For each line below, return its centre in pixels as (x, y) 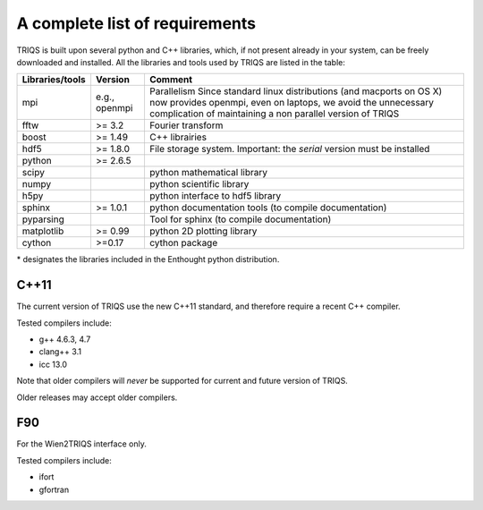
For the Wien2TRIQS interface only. (81, 444)
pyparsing (43, 219)
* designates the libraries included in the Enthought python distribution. (148, 259)
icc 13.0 (53, 364)
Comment (170, 80)
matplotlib (43, 231)
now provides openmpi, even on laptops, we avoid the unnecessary (291, 103)
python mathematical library (208, 173)
